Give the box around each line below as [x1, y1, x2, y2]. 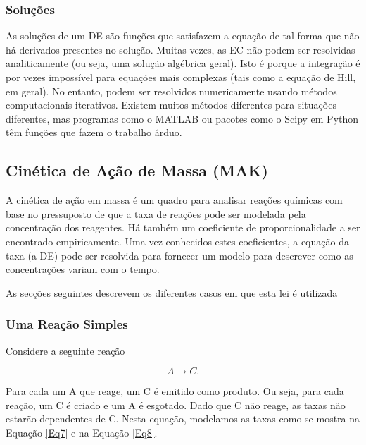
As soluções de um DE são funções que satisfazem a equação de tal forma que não [6, 28, 360, 43]
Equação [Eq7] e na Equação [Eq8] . [6, 425, 158, 439]
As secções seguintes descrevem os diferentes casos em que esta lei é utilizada [6, 285, 338, 300]
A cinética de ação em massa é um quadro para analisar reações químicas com [6, 193, 343, 207]
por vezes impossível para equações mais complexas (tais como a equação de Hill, [6, 70, 356, 84]
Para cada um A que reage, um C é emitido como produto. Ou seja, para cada [6, 384, 344, 398]
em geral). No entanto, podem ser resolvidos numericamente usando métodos [6, 83, 337, 98]
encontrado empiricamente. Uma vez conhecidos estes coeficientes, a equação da [6, 233, 349, 248]
